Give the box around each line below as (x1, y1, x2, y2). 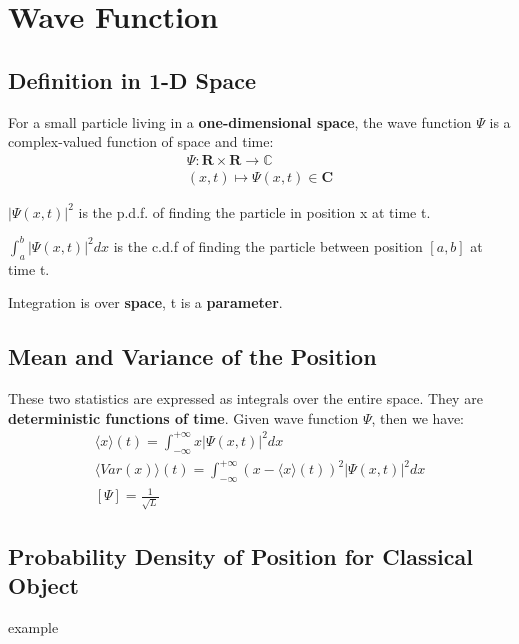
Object (8, 569, 79, 600)
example (8, 616, 59, 637)
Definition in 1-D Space (8, 64, 256, 95)
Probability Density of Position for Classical (8, 540, 473, 571)
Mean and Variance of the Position (8, 341, 377, 372)
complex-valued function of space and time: (8, 131, 274, 152)
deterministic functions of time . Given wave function (8, 407, 359, 428)
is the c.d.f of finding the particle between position (113, 235, 423, 256)
